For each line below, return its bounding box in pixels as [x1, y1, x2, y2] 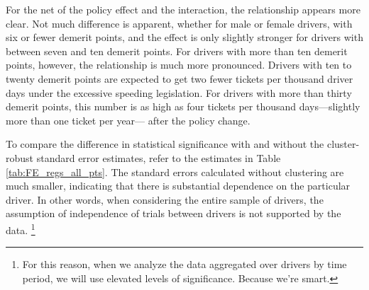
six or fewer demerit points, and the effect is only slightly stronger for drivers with [6, 30, 363, 45]
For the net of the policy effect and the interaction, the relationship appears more [6, 2, 360, 16]
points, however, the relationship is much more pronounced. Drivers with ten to [6, 57, 352, 72]
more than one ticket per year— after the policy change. [6, 112, 250, 127]
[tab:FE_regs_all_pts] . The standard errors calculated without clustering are [6, 164, 344, 179]
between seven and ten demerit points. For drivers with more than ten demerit [6, 43, 348, 58]
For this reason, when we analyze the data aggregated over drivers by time [22, 257, 347, 272]
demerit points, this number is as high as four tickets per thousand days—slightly [6, 99, 360, 114]
